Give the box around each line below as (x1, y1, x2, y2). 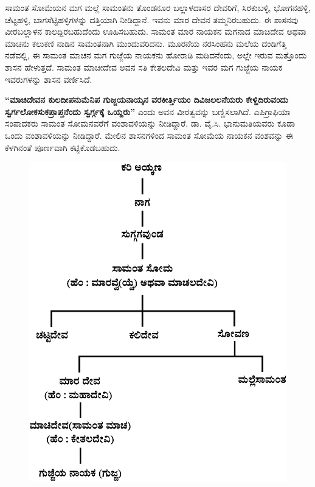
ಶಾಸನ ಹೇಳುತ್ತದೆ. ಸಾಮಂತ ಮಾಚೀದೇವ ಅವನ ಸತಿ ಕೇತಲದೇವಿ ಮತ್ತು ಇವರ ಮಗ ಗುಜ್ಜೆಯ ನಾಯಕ (5, 60, 283, 73)
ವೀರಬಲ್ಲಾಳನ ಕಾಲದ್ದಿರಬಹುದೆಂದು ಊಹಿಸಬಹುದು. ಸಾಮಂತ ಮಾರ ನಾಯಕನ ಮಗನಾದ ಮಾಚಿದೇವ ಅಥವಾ (5, 25, 306, 38)
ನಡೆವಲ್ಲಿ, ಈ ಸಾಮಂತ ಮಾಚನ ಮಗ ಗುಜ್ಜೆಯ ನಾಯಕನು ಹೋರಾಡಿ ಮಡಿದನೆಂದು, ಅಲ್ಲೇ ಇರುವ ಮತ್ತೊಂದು (5, 49, 307, 61)
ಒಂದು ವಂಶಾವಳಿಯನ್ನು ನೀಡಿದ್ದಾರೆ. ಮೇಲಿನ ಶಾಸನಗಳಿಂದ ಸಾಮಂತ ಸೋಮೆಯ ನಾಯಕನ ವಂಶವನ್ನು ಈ (5, 128, 293, 141)
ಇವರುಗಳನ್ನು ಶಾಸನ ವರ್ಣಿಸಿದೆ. (5, 72, 92, 85)
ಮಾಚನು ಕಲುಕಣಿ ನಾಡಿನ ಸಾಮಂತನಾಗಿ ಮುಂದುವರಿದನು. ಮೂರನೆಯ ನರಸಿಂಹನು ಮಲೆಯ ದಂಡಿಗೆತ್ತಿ (5, 37, 287, 49)
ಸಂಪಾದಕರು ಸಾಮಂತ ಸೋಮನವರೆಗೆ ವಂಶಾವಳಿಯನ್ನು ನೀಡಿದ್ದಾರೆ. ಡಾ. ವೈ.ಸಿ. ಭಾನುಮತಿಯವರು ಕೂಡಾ (5, 117, 296, 130)
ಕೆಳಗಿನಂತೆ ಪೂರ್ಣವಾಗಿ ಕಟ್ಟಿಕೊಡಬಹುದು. (5, 141, 120, 153)
